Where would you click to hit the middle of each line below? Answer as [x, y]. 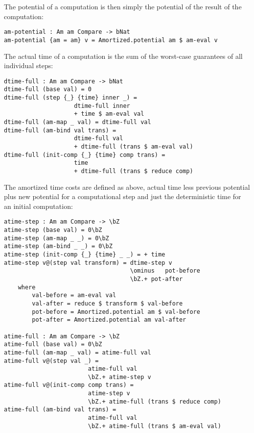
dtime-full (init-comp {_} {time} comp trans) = [85, 155]
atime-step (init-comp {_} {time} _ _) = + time [85, 254]
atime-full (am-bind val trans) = [60, 410]
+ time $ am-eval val [109, 114]
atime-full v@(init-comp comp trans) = [69, 385]
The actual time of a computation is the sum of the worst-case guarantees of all [123, 56]
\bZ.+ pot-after [156, 279]
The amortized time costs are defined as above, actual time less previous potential [127, 187]
